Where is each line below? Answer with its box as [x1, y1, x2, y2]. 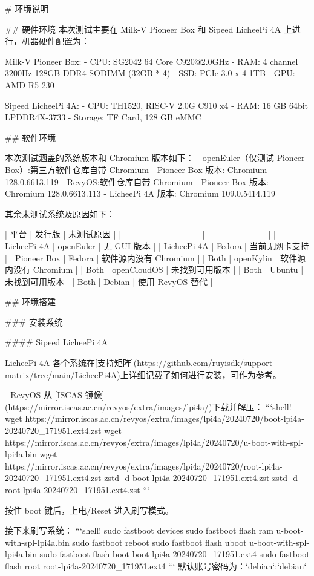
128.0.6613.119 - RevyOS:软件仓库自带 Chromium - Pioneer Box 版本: [5, 175, 269, 188]
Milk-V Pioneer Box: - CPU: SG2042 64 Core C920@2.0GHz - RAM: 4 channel [5, 54, 298, 67]
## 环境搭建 [5, 295, 56, 308]
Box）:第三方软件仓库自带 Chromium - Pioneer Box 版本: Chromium [5, 163, 267, 175]
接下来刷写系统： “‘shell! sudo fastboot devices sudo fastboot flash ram [5, 524, 273, 537]
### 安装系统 [5, 315, 63, 328]
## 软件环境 [5, 131, 56, 143]
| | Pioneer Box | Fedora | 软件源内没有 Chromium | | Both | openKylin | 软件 [5, 251, 298, 264]
